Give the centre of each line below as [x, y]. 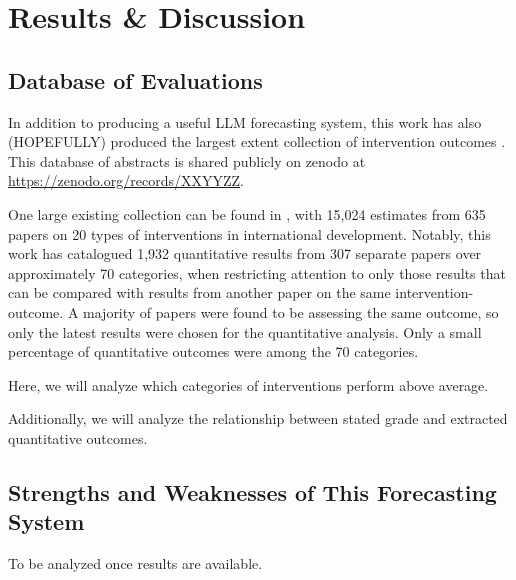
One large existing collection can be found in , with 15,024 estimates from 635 [247, 213]
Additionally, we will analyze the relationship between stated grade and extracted [258, 418]
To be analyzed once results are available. [135, 563]
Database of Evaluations [135, 79]
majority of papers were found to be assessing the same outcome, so [291, 311]
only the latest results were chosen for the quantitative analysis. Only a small [245, 331]
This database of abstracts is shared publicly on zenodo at [187, 160]
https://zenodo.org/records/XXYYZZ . [126, 180]
